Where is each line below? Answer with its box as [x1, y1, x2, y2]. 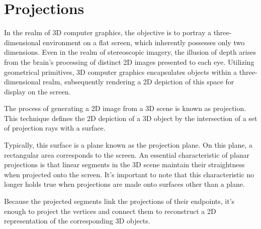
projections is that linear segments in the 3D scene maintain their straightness [4, 159, 245, 170]
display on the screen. [4, 86, 71, 96]
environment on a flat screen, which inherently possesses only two [43, 37, 245, 47]
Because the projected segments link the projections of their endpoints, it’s [4, 196, 235, 206]
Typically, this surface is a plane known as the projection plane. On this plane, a [4, 140, 252, 150]
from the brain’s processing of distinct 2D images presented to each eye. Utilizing [4, 56, 254, 67]
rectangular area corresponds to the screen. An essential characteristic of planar [4, 149, 250, 160]
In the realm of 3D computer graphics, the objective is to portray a [4, 27, 211, 38]
